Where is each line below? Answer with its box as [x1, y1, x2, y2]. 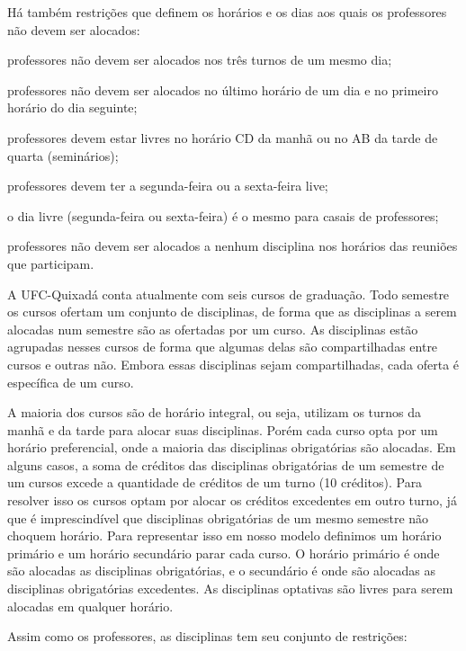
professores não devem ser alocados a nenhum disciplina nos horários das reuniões [7, 236, 458, 255]
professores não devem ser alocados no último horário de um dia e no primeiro [7, 80, 438, 99]
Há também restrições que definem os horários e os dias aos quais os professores [7, 3, 447, 21]
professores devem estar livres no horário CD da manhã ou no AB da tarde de [7, 128, 438, 147]
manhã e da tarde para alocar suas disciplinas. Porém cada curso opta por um [7, 420, 438, 439]
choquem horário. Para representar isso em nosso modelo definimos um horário [7, 526, 442, 545]
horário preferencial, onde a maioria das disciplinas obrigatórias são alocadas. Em [7, 438, 456, 457]
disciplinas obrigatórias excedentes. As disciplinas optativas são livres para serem [7, 579, 453, 598]
